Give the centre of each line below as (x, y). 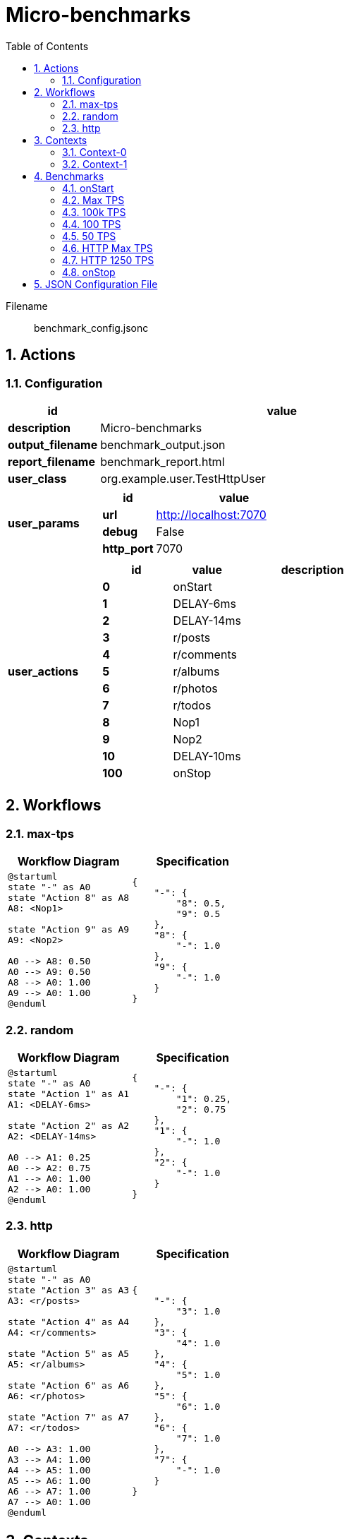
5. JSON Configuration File (96, 284)
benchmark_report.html (163, 461)
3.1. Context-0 (94, 152)
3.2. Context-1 (95, 164)
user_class (37, 478)
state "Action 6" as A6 (69, 1385)
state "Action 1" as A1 (69, 1094)
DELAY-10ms (207, 756)
